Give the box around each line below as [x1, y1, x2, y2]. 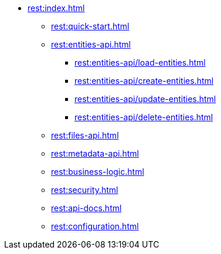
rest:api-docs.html [51, 203, 122, 213]
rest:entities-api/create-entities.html [74, 76, 214, 86]
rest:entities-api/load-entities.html [74, 57, 206, 67]
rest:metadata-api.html [51, 148, 139, 158]
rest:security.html [51, 185, 118, 195]
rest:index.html [28, 3, 85, 13]
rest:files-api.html [51, 130, 119, 140]
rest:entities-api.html [51, 39, 131, 49]
